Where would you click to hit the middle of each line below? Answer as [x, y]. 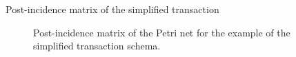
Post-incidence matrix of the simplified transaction [112, 9]
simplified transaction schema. [97, 46]
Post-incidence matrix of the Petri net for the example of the [162, 32]
